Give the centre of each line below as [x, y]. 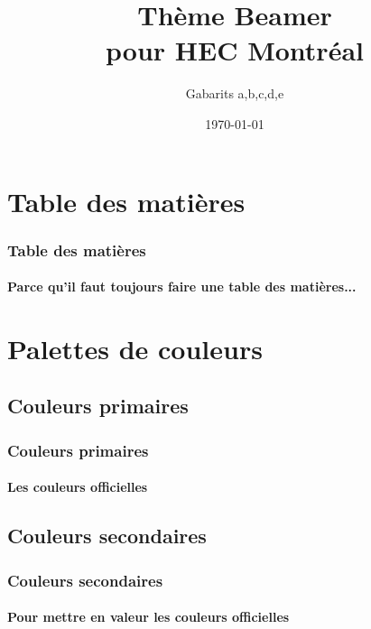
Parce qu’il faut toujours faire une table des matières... [182, 287]
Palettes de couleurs [135, 348]
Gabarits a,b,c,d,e [235, 93]
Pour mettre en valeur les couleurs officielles [148, 617]
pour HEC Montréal [235, 50]
